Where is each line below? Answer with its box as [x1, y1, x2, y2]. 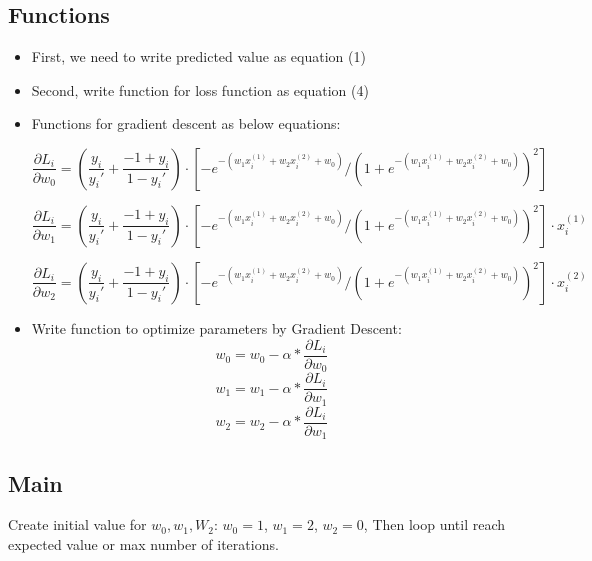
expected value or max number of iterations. [8, 533, 279, 554]
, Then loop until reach [363, 514, 506, 535]
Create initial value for [8, 514, 147, 535]
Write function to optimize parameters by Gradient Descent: [31, 317, 402, 338]
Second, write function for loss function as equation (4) [31, 79, 369, 100]
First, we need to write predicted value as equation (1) [31, 46, 366, 67]
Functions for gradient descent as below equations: [31, 113, 341, 134]
